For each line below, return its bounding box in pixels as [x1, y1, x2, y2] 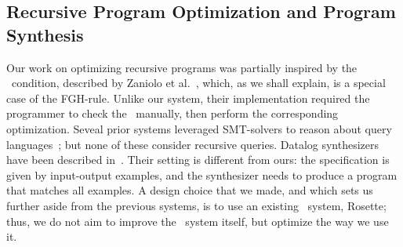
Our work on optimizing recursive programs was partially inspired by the [6, 59, 358, 75]
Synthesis [6, 22, 84, 46]
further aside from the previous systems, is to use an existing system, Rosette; [6, 197, 387, 213]
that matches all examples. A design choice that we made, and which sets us [6, 182, 373, 198]
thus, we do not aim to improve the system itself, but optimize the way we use [6, 212, 389, 229]
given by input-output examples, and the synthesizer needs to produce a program [6, 166, 398, 183]
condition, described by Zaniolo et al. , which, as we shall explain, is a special [11, 74, 386, 91]
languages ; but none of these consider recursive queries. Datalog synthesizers [6, 136, 379, 152]
